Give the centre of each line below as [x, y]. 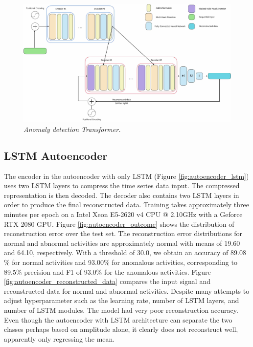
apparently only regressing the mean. [59, 338]
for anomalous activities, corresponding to [174, 262]
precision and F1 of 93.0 [60, 271]
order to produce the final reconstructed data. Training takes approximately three [127, 205]
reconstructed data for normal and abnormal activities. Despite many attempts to [127, 291]
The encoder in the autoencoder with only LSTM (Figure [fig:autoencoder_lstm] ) [126, 176]
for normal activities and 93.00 [58, 262]
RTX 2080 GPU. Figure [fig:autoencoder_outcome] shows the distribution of [119, 224]
